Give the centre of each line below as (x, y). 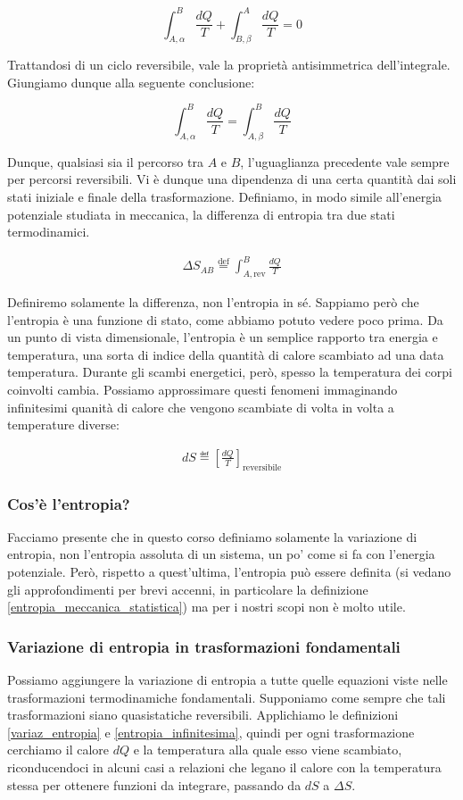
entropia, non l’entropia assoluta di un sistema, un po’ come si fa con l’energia (221, 554)
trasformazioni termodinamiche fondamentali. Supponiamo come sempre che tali (227, 697)
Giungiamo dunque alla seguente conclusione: (131, 82)
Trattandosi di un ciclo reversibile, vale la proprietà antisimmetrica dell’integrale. (229, 65)
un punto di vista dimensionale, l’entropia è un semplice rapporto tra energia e (223, 337)
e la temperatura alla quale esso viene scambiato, (268, 750)
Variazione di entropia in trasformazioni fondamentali (204, 646)
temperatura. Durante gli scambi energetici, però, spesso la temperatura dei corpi (230, 372)
